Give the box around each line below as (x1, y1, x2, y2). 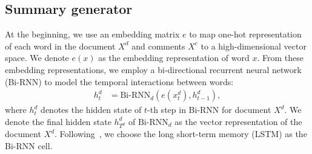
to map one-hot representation (189, 28, 302, 40)
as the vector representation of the (174, 115, 302, 127)
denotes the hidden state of (41, 103, 142, 116)
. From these (257, 51, 304, 64)
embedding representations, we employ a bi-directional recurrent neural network (5, 63, 302, 75)
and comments (131, 39, 185, 52)
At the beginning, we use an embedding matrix (5, 28, 180, 40)
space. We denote (5, 51, 69, 64)
